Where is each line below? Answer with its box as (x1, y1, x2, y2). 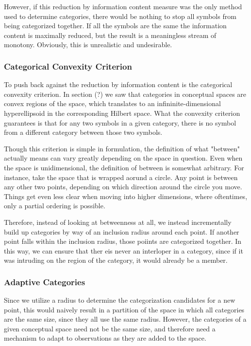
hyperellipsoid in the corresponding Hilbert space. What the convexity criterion (4, 108, 240, 118)
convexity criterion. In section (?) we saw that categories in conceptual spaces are (4, 89, 247, 99)
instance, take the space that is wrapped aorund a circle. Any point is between (4, 172, 238, 182)
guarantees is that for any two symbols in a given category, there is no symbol (4, 117, 236, 127)
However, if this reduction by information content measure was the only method (4, 1, 242, 11)
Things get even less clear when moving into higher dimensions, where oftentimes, (4, 191, 248, 201)
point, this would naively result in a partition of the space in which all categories (4, 304, 245, 314)
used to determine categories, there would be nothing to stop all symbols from (4, 11, 236, 21)
